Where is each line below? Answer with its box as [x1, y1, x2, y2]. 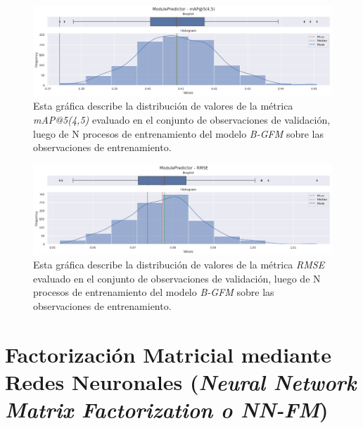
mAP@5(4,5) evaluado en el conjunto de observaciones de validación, [33, 112, 331, 127]
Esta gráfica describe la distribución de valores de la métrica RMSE [33, 257, 325, 272]
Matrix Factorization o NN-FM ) [5, 395, 329, 424]
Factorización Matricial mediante [5, 339, 332, 368]
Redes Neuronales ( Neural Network [5, 367, 357, 396]
